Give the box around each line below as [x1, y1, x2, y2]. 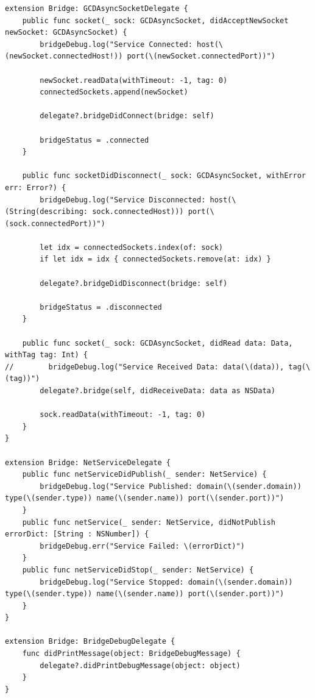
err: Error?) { [5, 183, 66, 192]
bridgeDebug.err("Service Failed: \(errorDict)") [40, 541, 245, 550]
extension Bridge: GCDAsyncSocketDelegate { [5, 4, 188, 13]
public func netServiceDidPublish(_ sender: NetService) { [22, 470, 267, 479]
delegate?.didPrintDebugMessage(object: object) [40, 661, 241, 670]
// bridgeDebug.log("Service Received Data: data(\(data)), [5, 362, 285, 371]
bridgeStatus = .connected [40, 135, 149, 144]
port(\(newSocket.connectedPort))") [127, 52, 275, 61]
